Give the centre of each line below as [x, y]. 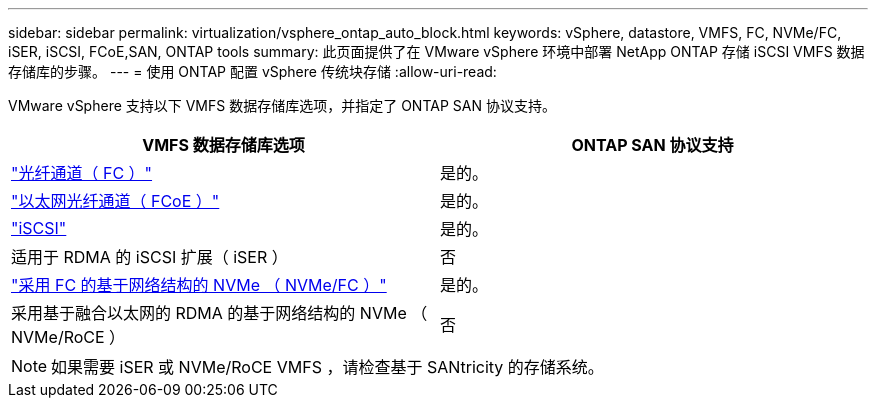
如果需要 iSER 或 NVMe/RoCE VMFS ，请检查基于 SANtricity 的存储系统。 [327, 367]
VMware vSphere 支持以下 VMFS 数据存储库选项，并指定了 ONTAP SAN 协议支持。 [282, 105]
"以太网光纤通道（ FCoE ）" [115, 201]
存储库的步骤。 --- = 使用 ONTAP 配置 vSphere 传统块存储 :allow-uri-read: [252, 71]
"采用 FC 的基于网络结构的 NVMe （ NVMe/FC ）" [199, 285]
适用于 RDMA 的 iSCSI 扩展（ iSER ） [149, 257]
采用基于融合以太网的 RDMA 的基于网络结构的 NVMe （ [219, 313]
